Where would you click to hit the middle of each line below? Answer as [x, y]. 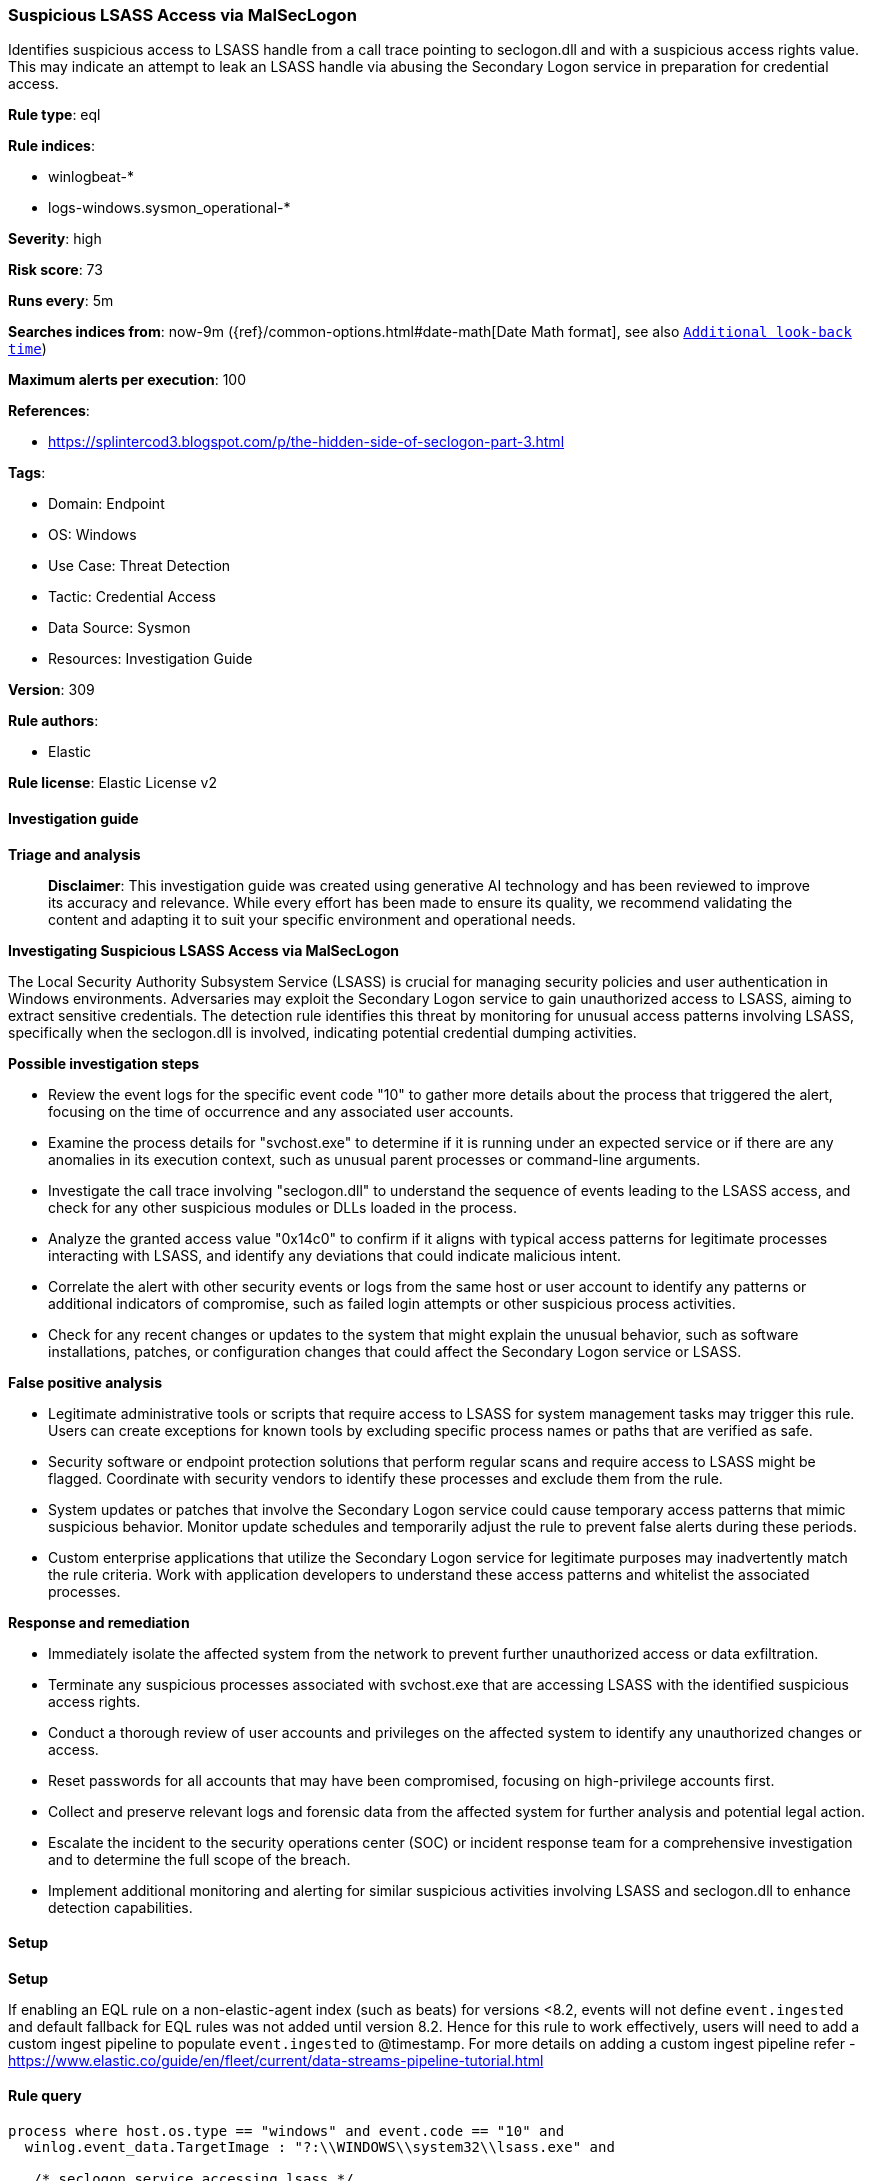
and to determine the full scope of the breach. [199, 1859]
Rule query [45, 2096]
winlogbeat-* [91, 177]
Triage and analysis [74, 854]
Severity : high [55, 239]
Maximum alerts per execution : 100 [127, 380]
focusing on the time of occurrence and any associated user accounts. [281, 1111]
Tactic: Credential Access [132, 597]
